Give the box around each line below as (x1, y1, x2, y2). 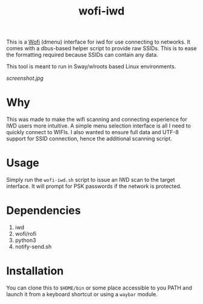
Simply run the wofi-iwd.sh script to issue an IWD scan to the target (6, 176, 175, 184)
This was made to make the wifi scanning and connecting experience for (6, 116, 187, 123)
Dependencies (6, 204, 81, 218)
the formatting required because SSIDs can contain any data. (6, 51, 158, 59)
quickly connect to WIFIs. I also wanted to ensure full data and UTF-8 (6, 129, 179, 136)
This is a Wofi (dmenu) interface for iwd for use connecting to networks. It (6, 38, 190, 46)
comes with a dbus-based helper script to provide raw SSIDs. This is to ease (6, 45, 197, 52)
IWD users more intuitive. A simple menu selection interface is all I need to (6, 122, 192, 129)
